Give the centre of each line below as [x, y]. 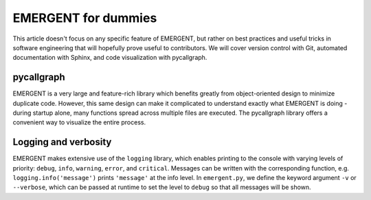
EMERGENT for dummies [85, 18]
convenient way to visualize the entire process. [79, 122]
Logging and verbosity [62, 142]
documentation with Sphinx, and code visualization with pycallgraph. [110, 58]
